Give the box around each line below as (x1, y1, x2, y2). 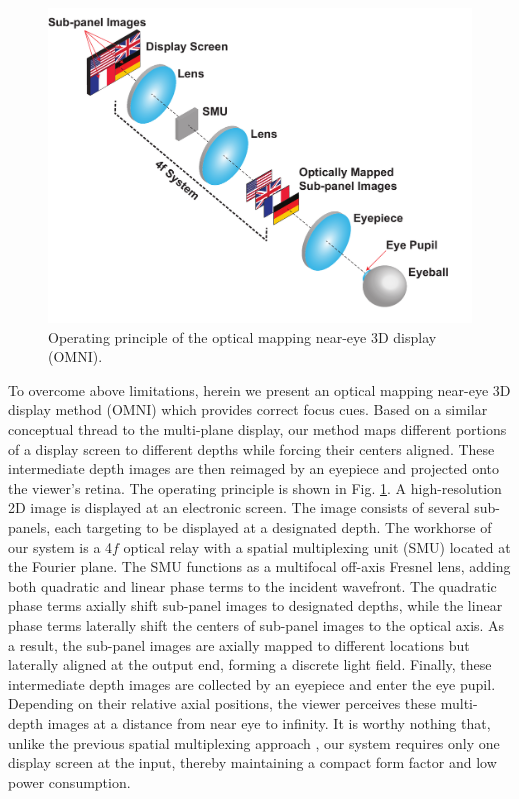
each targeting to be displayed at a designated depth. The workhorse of (54, 517, 492, 538)
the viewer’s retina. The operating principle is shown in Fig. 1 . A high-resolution (8, 477, 502, 498)
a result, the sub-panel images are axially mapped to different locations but (8, 634, 470, 655)
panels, (8, 517, 51, 538)
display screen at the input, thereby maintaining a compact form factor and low (8, 752, 497, 773)
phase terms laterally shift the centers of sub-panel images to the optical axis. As (8, 615, 505, 635)
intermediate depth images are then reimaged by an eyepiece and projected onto (8, 458, 499, 479)
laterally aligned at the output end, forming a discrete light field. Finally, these (8, 654, 492, 675)
